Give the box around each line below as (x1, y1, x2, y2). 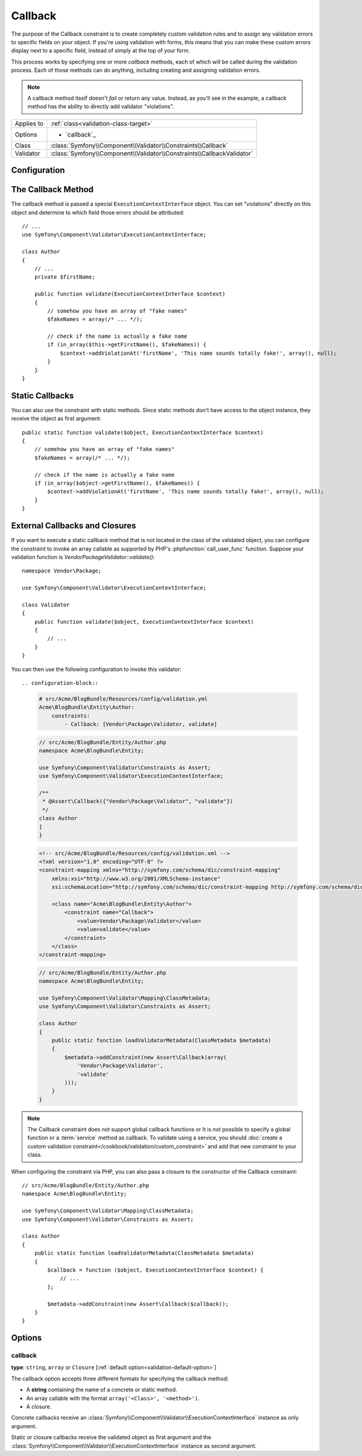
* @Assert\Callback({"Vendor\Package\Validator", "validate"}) (42, 798, 233, 805)
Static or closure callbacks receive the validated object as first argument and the (11, 1434, 211, 1441)
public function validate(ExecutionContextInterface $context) (34, 291, 226, 297)
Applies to (14, 119, 44, 128)
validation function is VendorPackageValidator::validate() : (11, 553, 155, 560)
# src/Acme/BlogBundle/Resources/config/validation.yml (39, 695, 208, 702)
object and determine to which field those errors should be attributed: (11, 209, 185, 216)
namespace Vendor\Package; (22, 568, 102, 574)
